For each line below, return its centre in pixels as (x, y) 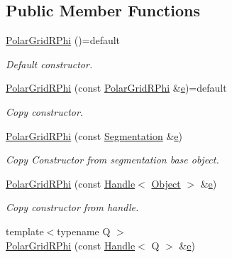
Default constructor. (49, 64)
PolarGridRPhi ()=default (63, 40)
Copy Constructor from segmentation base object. (112, 160)
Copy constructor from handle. (72, 207)
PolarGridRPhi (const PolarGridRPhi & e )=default (116, 88)
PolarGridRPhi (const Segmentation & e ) (94, 135)
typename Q (84, 231)
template (25, 231)
